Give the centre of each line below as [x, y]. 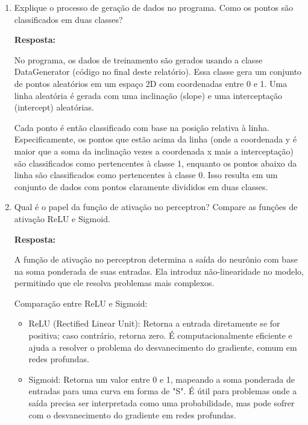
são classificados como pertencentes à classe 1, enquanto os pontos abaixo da [156, 163]
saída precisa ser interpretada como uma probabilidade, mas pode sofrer [162, 403]
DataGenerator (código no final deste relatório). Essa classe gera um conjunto [158, 72]
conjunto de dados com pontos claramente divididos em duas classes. [141, 186]
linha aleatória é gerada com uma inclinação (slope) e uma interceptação [148, 95]
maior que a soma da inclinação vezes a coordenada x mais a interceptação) [154, 151]
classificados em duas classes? [68, 19]
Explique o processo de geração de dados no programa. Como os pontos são [154, 7]
